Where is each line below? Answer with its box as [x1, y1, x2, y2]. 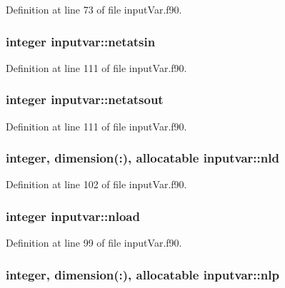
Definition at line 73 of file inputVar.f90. [6, 2, 182, 16]
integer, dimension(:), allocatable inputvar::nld [6, 149, 279, 167]
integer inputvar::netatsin [6, 32, 156, 50]
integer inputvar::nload [6, 207, 140, 225]
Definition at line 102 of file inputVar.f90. [6, 177, 187, 192]
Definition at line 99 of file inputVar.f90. [6, 235, 182, 250]
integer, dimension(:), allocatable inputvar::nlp [6, 265, 279, 283]
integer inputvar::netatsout [6, 91, 164, 108]
